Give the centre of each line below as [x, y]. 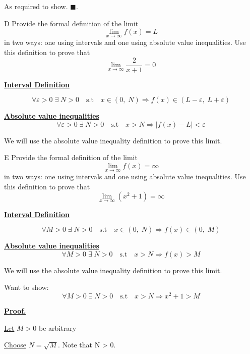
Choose [15, 345]
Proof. [15, 311]
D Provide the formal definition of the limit [71, 23]
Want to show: [26, 287]
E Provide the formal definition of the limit [71, 157]
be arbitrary [58, 327]
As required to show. [36, 6]
